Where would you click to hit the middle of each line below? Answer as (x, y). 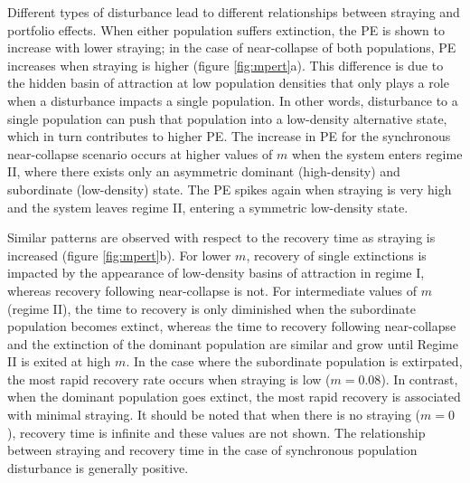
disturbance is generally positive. (98, 467)
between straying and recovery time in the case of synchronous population (212, 450)
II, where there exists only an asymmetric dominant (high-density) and (204, 171)
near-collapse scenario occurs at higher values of (140, 153)
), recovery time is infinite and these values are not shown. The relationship (216, 432)
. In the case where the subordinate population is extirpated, (294, 361)
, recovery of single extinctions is (336, 255)
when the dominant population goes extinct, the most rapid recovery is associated (234, 397)
